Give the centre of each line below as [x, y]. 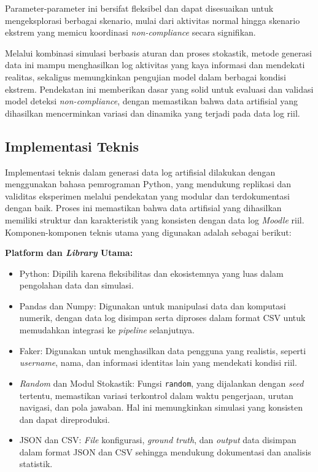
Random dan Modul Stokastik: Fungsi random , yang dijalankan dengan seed [161, 383]
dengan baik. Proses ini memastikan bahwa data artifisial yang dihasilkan [143, 208]
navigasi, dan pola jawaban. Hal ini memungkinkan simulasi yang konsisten [161, 407]
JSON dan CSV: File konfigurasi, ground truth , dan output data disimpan [158, 440]
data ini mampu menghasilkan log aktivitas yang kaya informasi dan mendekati [155, 65]
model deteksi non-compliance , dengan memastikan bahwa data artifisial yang [152, 101]
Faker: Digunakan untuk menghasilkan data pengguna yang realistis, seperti [163, 350]
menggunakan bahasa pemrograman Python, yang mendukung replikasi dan [148, 184]
